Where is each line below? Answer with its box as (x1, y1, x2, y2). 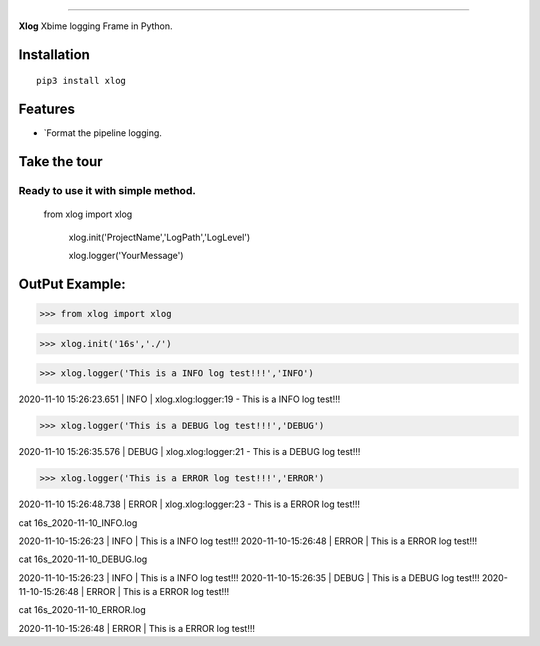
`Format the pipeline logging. (43, 127, 162, 139)
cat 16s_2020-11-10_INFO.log (18, 516, 138, 529)
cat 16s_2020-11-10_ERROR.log (18, 604, 146, 616)
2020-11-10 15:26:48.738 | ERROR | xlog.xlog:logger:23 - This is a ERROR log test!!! (18, 498, 360, 510)
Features (18, 101, 75, 118)
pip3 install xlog (36, 75, 127, 87)
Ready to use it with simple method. (18, 184, 197, 198)
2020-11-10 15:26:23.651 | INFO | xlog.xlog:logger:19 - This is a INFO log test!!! (18, 393, 341, 405)
